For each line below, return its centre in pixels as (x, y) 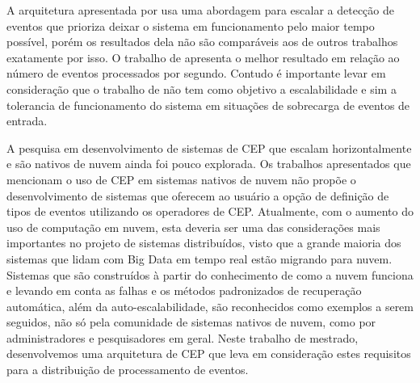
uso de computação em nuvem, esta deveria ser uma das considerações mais (193, 227)
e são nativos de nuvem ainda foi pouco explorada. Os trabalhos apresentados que (209, 164)
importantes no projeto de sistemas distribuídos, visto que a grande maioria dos (204, 243)
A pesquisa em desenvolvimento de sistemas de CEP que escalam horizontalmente (209, 147)
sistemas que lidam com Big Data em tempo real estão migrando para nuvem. (199, 258)
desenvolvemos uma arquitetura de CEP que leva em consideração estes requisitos (209, 354)
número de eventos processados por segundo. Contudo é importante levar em (196, 73)
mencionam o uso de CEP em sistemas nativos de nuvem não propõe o (181, 179)
